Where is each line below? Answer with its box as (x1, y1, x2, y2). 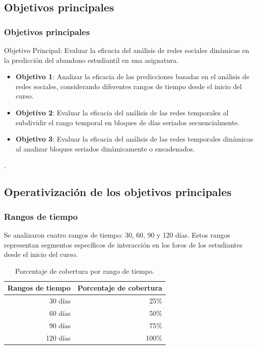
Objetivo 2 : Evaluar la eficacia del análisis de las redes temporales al (15, 107, 229, 117)
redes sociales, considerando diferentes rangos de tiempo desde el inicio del (15, 81, 242, 91)
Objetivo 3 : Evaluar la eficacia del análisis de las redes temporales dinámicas (15, 134, 254, 144)
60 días (49, 308, 71, 318)
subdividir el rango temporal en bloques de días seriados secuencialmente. (15, 117, 240, 127)
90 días (49, 320, 71, 330)
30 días (49, 296, 71, 306)
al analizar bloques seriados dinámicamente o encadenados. (15, 143, 195, 153)
